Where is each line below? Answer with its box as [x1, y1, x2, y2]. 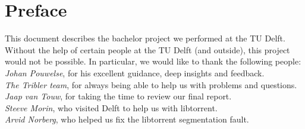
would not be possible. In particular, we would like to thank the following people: [5, 55, 301, 67]
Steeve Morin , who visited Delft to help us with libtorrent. [5, 101, 218, 114]
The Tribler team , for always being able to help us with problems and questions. [5, 78, 297, 91]
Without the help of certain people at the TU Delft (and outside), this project [5, 43, 290, 56]
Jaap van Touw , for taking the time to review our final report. [5, 90, 232, 102]
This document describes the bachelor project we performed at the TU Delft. [5, 32, 285, 44]
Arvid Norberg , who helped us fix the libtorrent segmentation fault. [5, 113, 249, 125]
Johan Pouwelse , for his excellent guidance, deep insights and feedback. [5, 66, 265, 79]
